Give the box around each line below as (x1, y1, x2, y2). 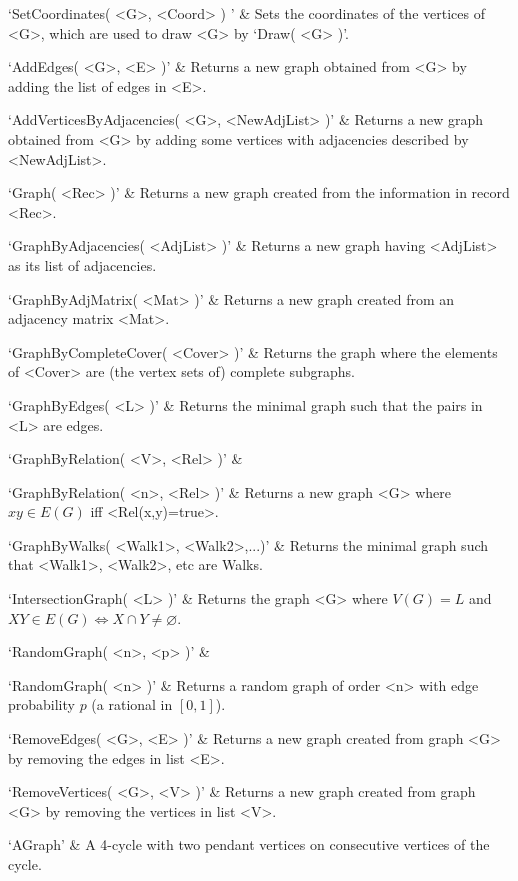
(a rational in (91, 694, 173, 715)
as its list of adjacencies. (8, 254, 157, 275)
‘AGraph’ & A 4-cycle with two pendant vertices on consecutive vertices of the (8, 834, 490, 855)
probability (8, 694, 75, 715)
